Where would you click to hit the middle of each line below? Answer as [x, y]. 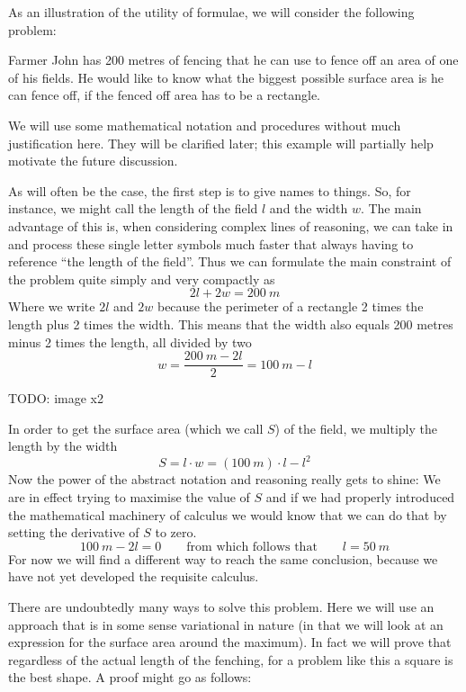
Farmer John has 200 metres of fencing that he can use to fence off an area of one [233, 60]
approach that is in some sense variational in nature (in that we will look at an [226, 624]
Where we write [52, 306]
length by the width [63, 446]
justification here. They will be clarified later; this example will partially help [221, 143]
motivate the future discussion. [93, 161]
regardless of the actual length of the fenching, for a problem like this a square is [231, 659]
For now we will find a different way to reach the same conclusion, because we [223, 558]
